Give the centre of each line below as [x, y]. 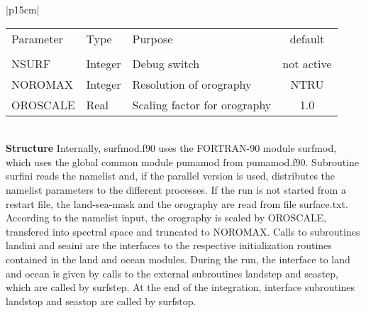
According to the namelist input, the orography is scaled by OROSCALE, [166, 218]
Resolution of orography [192, 84]
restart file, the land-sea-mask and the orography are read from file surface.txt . [177, 203]
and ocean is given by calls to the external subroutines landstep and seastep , [172, 273]
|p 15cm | [23, 9]
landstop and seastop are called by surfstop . [101, 301]
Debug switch [166, 63]
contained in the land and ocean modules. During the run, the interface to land [178, 259]
